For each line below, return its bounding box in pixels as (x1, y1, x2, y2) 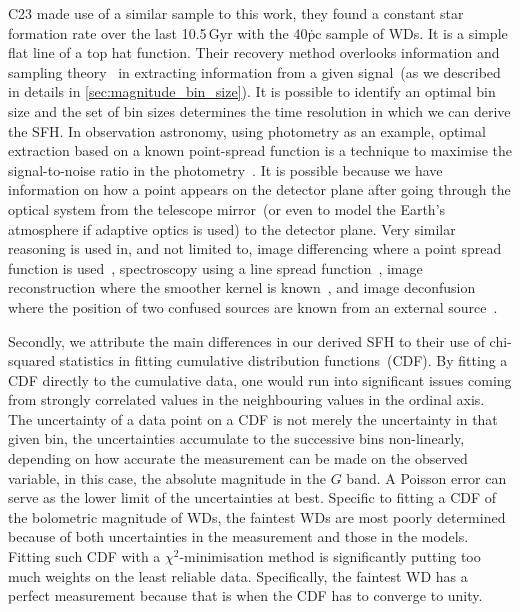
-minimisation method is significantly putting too (179, 546, 481, 567)
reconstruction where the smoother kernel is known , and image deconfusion (8, 277, 476, 298)
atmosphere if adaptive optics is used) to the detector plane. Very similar (8, 218, 456, 239)
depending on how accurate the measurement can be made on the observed (8, 448, 468, 469)
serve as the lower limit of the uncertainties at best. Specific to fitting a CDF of (8, 487, 497, 508)
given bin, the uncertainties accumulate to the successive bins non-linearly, (8, 428, 465, 449)
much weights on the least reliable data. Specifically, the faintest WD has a (8, 565, 468, 586)
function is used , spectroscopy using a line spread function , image (8, 257, 423, 278)
